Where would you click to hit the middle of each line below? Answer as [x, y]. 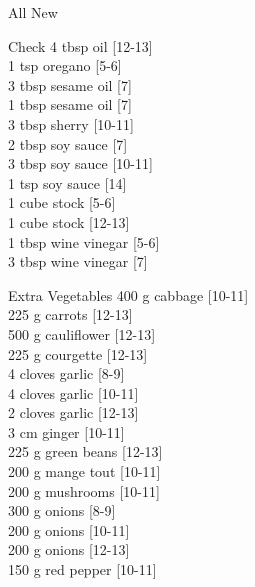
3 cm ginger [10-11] [66, 431]
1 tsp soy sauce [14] [67, 182]
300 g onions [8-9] [62, 510]
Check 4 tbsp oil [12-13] [80, 45]
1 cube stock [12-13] [69, 221]
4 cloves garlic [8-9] [66, 373]
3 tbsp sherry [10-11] [71, 123]
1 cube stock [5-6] [62, 202]
